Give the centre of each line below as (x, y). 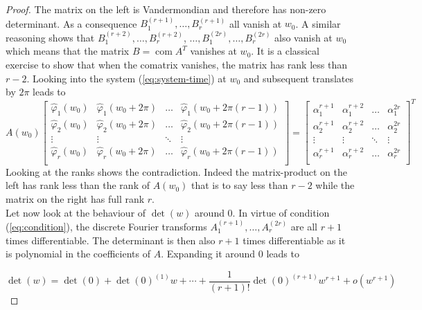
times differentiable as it (294, 240)
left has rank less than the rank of (78, 185)
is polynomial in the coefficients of (78, 254)
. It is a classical (285, 51)
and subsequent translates (299, 78)
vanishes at (213, 51)
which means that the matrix (68, 51)
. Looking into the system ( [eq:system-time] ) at (126, 78)
